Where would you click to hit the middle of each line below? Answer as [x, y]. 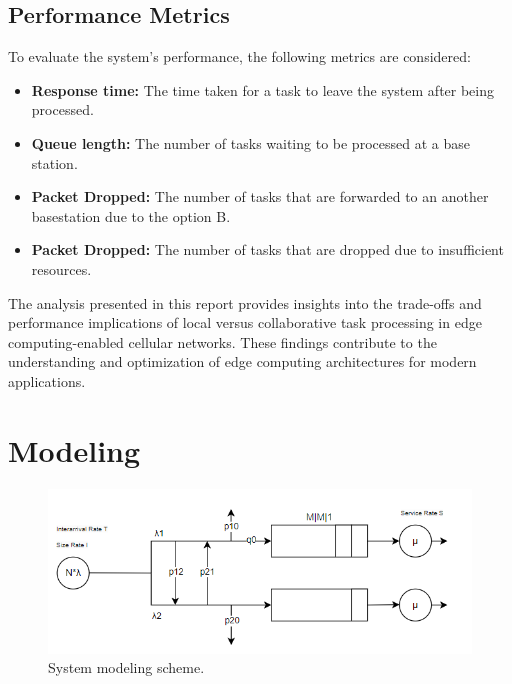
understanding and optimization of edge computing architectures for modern [242, 361]
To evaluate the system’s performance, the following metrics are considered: [239, 56]
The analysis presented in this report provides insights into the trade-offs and [245, 302]
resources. [61, 268]
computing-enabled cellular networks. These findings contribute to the [222, 341]
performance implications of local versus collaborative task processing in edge [245, 322]
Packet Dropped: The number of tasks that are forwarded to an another [260, 196]
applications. [47, 380]
